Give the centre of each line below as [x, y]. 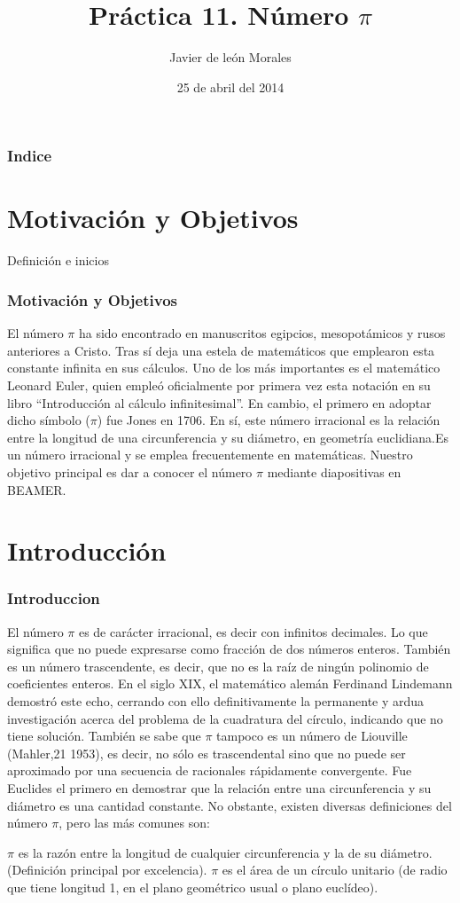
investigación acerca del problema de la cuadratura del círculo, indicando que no [225, 718]
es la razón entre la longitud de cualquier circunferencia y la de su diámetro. [225, 852]
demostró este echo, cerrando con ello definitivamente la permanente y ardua [216, 701]
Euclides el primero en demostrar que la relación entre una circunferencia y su [219, 788]
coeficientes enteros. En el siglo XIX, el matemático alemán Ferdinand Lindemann [230, 683]
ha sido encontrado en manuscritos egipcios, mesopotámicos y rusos [262, 333]
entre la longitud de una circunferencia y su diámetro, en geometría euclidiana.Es [228, 437]
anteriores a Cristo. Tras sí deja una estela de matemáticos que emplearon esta [221, 350]
